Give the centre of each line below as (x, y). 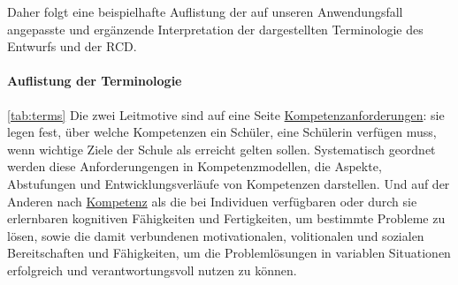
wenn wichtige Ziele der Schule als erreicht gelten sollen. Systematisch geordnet (221, 149)
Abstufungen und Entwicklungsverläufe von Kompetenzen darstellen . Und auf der (229, 183)
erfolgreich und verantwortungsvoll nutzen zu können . (152, 270)
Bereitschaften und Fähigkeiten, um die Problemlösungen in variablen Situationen (229, 253)
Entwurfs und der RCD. (72, 46)
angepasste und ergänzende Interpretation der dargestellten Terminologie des (215, 29)
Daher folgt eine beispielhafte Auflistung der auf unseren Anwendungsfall (205, 11)
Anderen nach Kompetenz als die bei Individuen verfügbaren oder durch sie (212, 201)
